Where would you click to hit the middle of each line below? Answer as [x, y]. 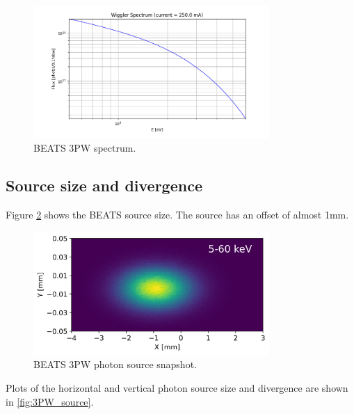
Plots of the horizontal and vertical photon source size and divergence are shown [177, 388]
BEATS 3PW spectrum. [85, 148]
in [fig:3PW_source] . [50, 401]
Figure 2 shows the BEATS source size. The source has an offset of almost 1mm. [177, 215]
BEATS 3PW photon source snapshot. [115, 364]
